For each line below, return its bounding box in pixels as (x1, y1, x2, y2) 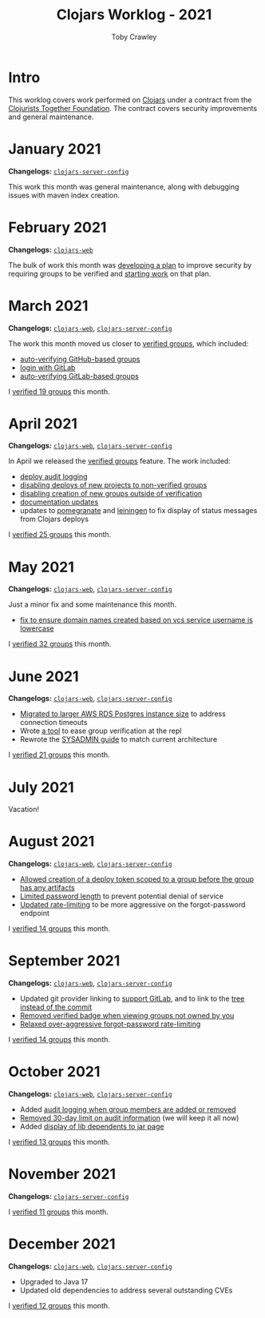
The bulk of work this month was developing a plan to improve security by (8, 260, 252, 269)
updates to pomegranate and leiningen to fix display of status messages (19, 506, 258, 516)
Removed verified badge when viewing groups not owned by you (19, 1011, 235, 1021)
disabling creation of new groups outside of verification (19, 489, 203, 499)
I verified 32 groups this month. (8, 639, 112, 649)
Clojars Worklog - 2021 (56, 6, 212, 24)
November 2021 (8, 1165, 117, 1184)
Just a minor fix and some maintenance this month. (8, 599, 177, 609)
